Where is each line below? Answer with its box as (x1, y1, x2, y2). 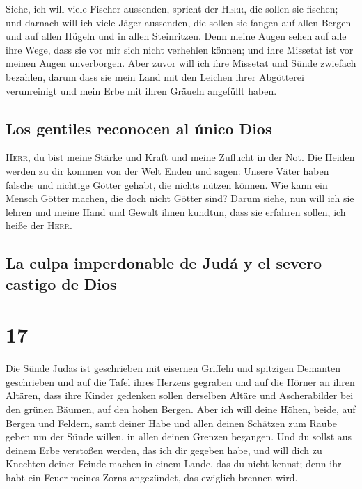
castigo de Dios (6, 272, 117, 294)
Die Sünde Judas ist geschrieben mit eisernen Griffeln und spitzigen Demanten (6, 361, 341, 375)
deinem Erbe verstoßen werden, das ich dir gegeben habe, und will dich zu (6, 442, 322, 457)
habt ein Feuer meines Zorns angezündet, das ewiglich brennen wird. (6, 469, 298, 484)
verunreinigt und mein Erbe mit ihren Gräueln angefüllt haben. (6, 83, 277, 98)
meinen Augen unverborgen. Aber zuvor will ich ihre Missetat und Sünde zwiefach (6, 56, 356, 70)
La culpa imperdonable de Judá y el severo (6, 252, 322, 274)
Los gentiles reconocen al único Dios (6, 117, 272, 139)
